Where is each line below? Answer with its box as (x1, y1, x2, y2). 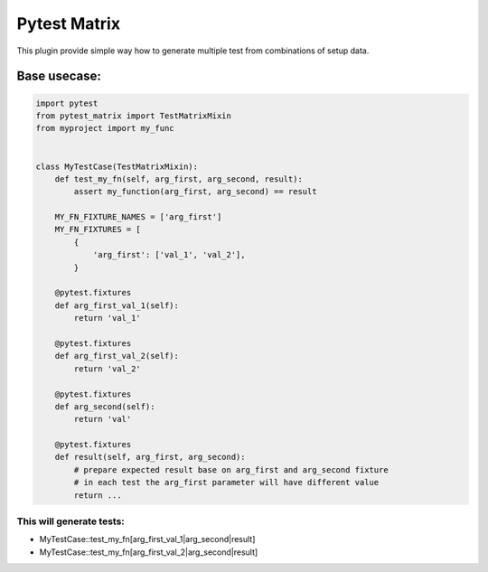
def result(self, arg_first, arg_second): (54, 452, 246, 463)
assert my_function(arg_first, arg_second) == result (73, 186, 317, 197)
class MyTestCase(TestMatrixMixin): (35, 161, 199, 172)
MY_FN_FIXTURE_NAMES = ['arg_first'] (54, 212, 222, 222)
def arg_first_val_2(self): (54, 351, 180, 361)
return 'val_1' (73, 313, 142, 324)
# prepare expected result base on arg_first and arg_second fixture (73, 464, 389, 474)
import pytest (35, 98, 99, 108)
